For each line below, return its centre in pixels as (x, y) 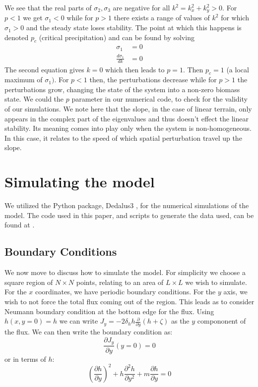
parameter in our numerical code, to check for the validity (160, 99)
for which (235, 18)
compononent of (222, 321)
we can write (79, 321)
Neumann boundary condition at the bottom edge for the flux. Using (109, 311)
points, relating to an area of (120, 282)
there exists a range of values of (162, 18)
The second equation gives (44, 69)
